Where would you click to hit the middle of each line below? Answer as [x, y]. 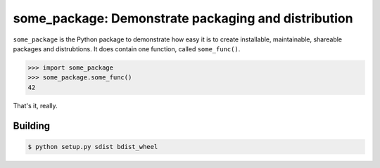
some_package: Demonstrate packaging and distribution [183, 18]
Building [32, 125]
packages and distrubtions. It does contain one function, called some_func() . [127, 49]
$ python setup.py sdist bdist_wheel [93, 147]
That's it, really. [35, 105]
